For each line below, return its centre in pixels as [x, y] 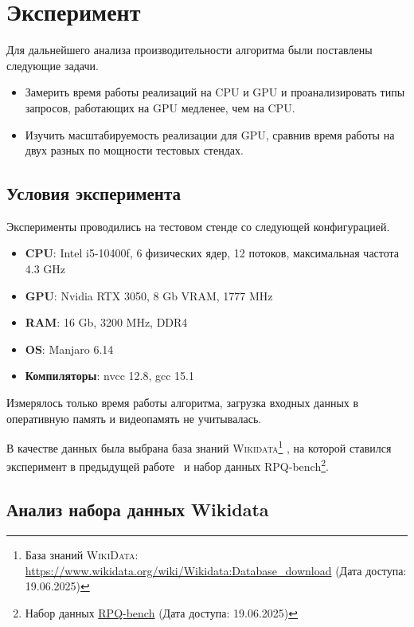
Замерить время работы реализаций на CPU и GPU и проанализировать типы [215, 92]
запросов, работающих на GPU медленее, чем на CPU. [160, 107]
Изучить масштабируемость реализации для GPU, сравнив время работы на [210, 134]
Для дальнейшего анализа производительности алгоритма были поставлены [189, 50]
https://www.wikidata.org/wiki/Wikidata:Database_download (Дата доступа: [216, 570]
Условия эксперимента [94, 193]
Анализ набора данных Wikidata [138, 509]
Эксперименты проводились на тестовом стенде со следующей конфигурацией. [198, 226]
